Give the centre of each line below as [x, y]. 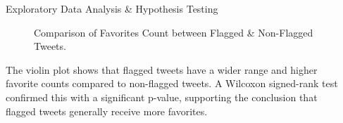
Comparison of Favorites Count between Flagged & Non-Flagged [174, 32]
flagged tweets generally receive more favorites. [107, 111]
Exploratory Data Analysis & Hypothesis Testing [112, 8]
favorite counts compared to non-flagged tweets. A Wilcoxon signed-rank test [172, 83]
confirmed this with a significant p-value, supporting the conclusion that [162, 97]
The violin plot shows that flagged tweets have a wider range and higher [162, 69]
